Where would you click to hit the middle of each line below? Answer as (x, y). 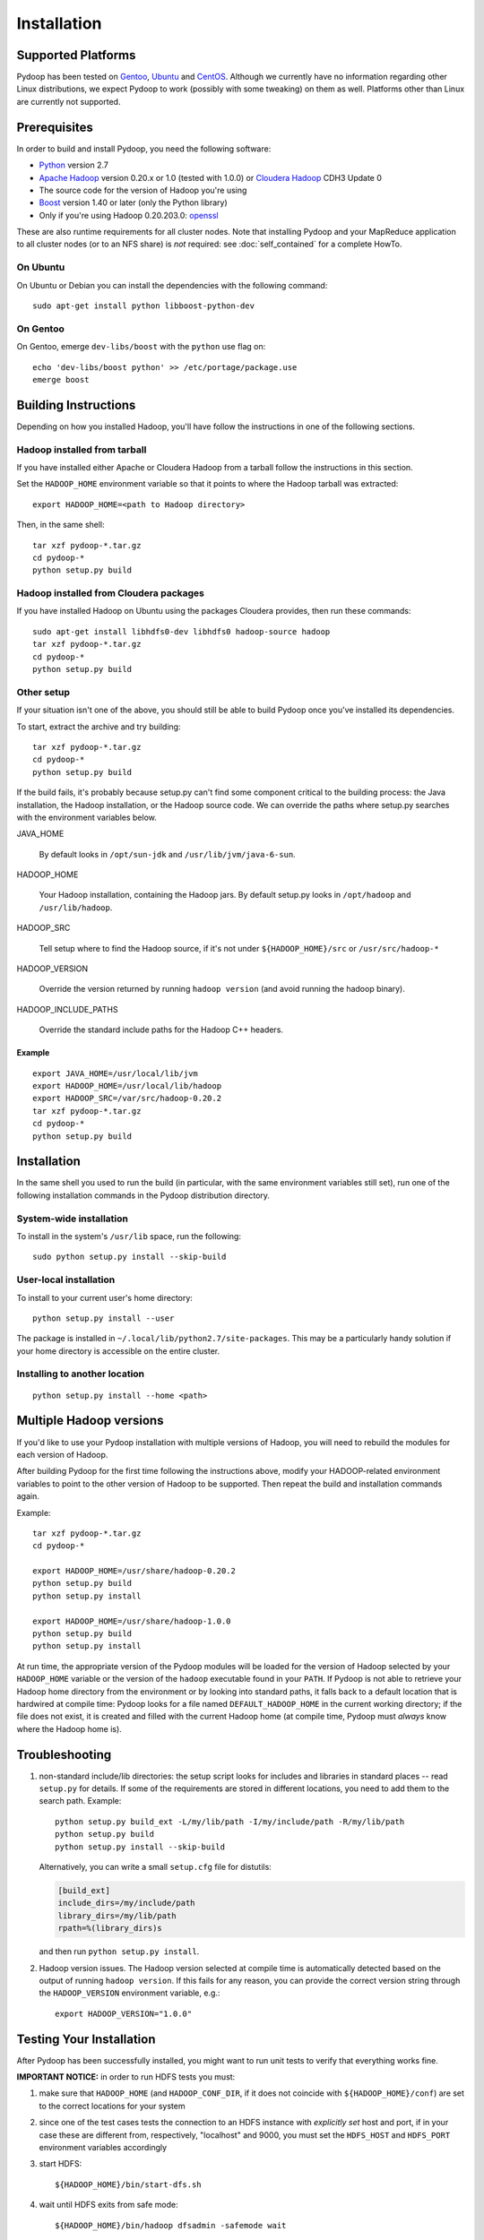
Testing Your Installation (86, 2039)
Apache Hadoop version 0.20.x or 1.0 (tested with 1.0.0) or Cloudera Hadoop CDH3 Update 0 (211, 177)
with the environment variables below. (86, 817)
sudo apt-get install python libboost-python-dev (144, 306)
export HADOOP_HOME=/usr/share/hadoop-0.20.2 (134, 1571)
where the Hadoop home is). (69, 1728)
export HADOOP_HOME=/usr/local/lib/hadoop (127, 1086)
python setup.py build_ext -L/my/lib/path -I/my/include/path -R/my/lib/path (230, 1822)
